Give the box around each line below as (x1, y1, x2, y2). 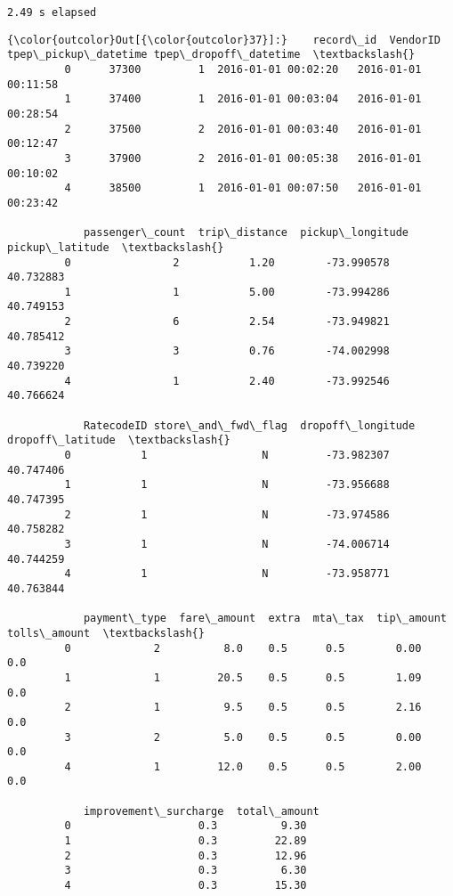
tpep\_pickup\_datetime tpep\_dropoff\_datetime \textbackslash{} (7, 48, 416, 61)
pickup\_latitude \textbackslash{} (7, 240, 224, 254)
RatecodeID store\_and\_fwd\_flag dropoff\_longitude (83, 419, 416, 432)
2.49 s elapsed (7, 6, 97, 19)
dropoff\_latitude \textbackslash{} (7, 434, 231, 447)
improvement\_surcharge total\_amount (83, 804, 320, 818)
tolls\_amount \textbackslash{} (7, 626, 205, 639)
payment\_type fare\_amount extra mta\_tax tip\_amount (83, 612, 447, 625)
